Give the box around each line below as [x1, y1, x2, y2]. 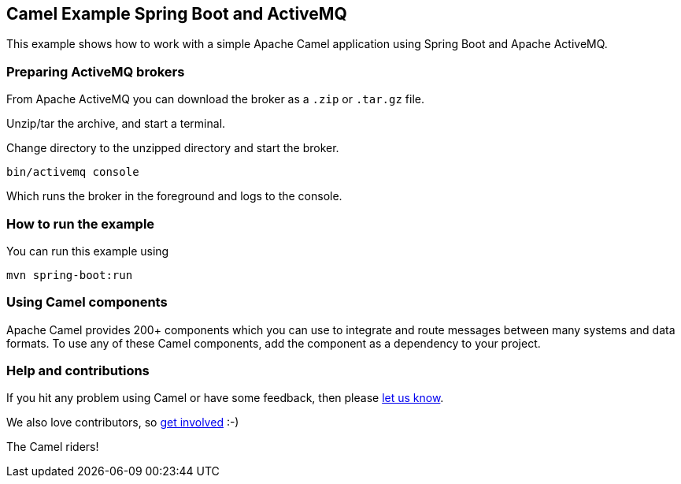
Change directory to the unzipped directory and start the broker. [6, 141, 339, 155]
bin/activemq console [6, 166, 139, 179]
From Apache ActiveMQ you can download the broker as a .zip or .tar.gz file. [6, 92, 424, 106]
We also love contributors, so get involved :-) [6, 415, 239, 430]
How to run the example [6, 215, 155, 232]
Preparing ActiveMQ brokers [6, 63, 185, 80]
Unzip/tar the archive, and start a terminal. [6, 117, 226, 131]
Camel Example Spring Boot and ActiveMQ [6, 4, 347, 24]
